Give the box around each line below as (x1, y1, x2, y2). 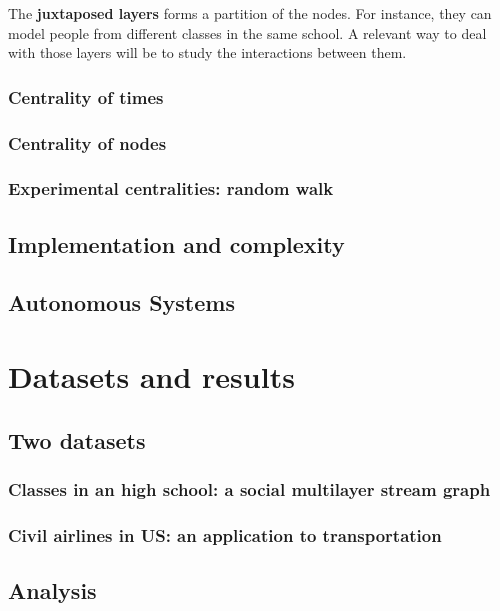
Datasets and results (8, 356, 295, 397)
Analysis (8, 575, 97, 606)
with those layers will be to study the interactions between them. (8, 42, 407, 63)
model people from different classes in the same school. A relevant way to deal (8, 22, 487, 43)
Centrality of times (8, 84, 164, 109)
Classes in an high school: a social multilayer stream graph (8, 476, 491, 501)
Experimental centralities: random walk (8, 176, 334, 201)
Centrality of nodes (8, 130, 167, 155)
